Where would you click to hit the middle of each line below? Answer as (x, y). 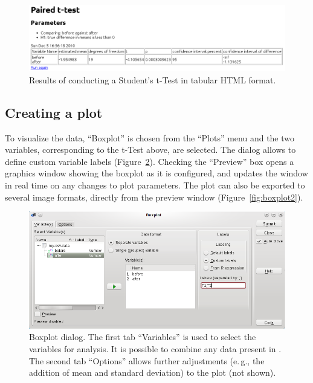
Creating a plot (54, 112)
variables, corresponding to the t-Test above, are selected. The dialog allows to (150, 150)
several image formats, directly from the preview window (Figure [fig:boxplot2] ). (154, 197)
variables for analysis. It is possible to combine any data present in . (155, 349)
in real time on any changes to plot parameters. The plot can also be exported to (155, 185)
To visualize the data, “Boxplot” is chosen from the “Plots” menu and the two (150, 137)
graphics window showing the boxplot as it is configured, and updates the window (156, 173)
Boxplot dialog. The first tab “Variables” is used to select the (143, 337)
